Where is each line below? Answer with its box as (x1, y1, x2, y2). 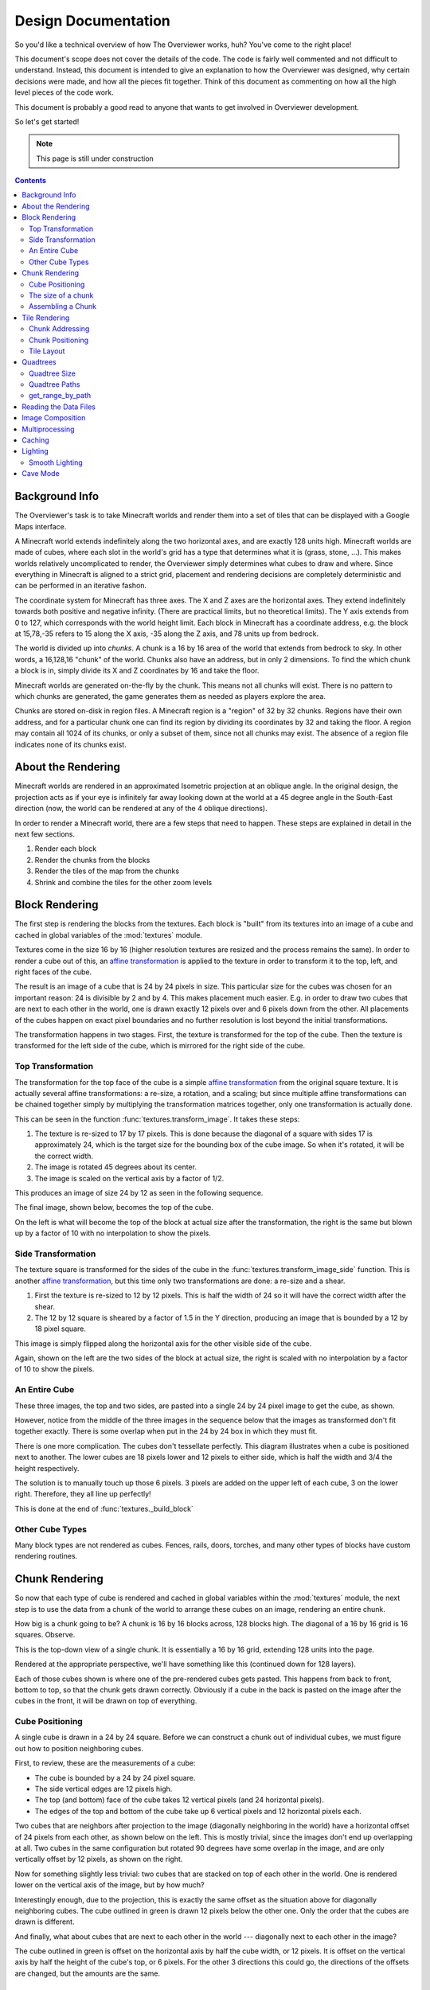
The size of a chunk (29, 291, 94, 300)
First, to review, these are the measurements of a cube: (14, 1758, 196, 1768)
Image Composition (21, 413, 86, 423)
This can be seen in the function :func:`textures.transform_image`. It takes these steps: (14, 1114, 300, 1124)
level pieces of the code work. (14, 88, 115, 97)
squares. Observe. (14, 1630, 76, 1640)
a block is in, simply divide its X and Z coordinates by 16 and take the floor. (14, 665, 260, 676)
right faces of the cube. (14, 967, 92, 977)
